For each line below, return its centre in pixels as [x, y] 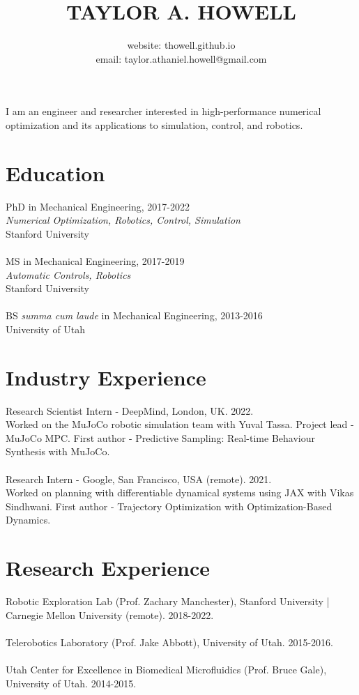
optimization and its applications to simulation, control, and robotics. [154, 124]
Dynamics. [28, 520]
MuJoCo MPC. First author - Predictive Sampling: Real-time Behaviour [160, 437]
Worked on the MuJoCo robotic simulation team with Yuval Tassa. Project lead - [180, 424]
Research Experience [108, 568]
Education [55, 173]
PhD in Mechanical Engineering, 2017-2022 [98, 206]
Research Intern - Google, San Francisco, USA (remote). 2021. [139, 479]
